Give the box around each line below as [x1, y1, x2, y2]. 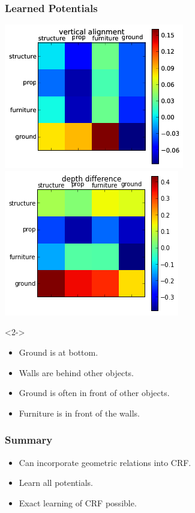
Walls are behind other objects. [19, 366, 134, 379]
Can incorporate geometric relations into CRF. [19, 456, 191, 468]
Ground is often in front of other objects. [19, 386, 170, 399]
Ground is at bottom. [19, 346, 98, 358]
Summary [5, 432, 53, 447]
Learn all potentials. [19, 476, 94, 489]
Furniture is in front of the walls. [19, 406, 140, 419]
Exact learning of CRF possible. [19, 496, 137, 509]
